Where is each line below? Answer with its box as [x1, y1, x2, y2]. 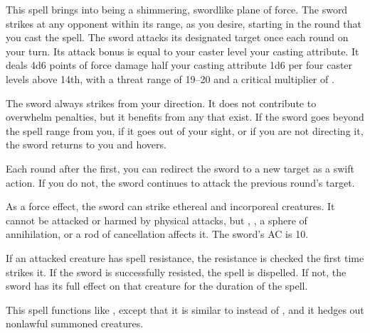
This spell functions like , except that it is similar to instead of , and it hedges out [6, 302, 364, 317]
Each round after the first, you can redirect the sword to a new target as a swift [6, 160, 354, 175]
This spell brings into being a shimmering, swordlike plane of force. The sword [6, 2, 348, 16]
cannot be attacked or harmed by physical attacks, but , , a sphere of [6, 212, 307, 227]
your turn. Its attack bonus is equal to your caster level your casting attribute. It [6, 43, 359, 58]
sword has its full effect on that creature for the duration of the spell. [6, 278, 308, 293]
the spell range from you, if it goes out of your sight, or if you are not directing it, [6, 123, 364, 138]
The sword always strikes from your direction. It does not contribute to [6, 95, 317, 110]
